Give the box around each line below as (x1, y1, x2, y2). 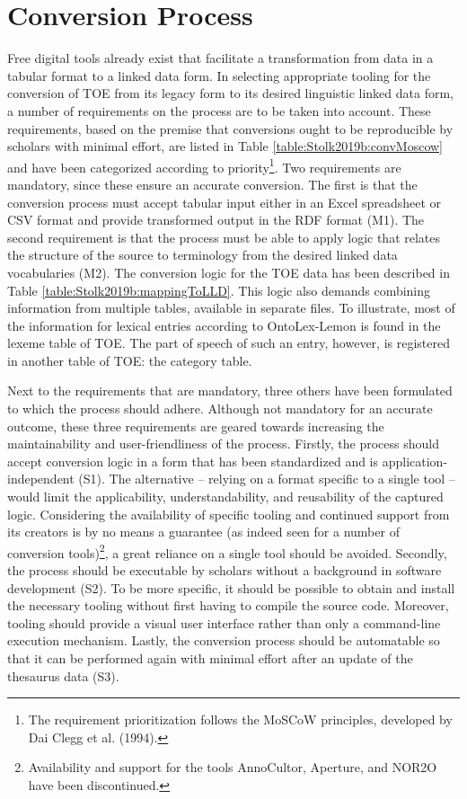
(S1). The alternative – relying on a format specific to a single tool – (78, 469, 455, 488)
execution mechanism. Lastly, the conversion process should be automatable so (7, 631, 440, 650)
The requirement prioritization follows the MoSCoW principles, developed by (28, 710, 453, 729)
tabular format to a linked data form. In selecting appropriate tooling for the (7, 66, 431, 84)
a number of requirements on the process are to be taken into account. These (7, 101, 431, 120)
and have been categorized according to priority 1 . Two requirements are (7, 155, 401, 176)
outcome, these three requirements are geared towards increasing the (7, 416, 384, 435)
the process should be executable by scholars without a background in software (7, 561, 442, 580)
